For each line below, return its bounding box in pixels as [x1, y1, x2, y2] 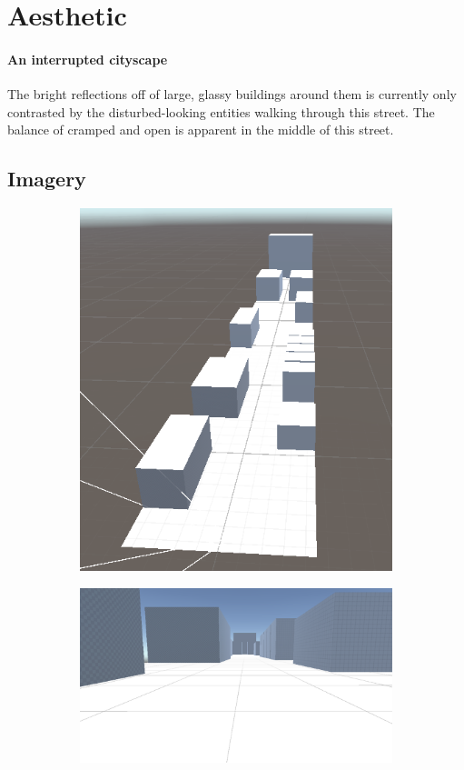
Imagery [7, 165, 86, 193]
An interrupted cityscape [7, 49, 168, 68]
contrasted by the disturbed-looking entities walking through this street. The [7, 102, 435, 121]
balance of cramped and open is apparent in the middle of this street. [7, 120, 394, 139]
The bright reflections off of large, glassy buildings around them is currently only [7, 85, 457, 104]
